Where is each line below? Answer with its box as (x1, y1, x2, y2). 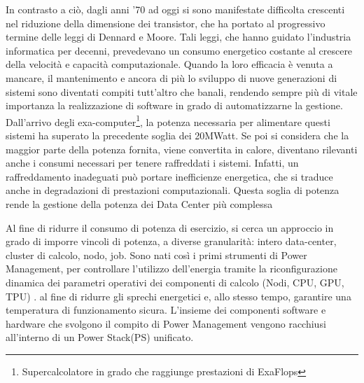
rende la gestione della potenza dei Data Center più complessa (6, 196, 273, 211)
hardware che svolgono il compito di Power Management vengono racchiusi (6, 316, 326, 330)
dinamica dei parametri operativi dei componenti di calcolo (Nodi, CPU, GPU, (6, 274, 344, 289)
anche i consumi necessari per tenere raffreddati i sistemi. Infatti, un (6, 155, 299, 170)
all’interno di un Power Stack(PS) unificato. (6, 330, 194, 344)
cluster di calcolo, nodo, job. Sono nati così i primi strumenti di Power (6, 247, 307, 262)
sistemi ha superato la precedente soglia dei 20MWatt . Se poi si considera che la (6, 128, 349, 142)
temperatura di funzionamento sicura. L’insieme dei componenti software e (6, 302, 326, 317)
